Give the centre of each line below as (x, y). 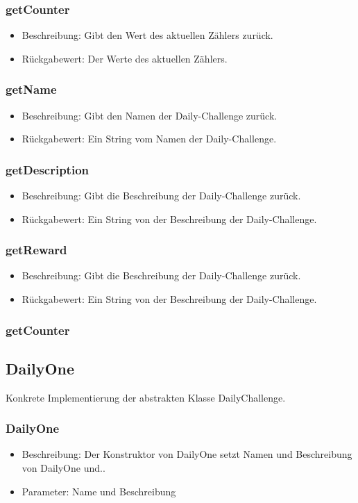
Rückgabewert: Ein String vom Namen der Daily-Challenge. (149, 139)
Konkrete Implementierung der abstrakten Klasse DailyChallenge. (146, 397)
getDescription (47, 169)
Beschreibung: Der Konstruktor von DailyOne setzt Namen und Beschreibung (187, 454)
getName (31, 89)
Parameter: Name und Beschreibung (99, 491)
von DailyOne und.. (63, 468)
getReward (36, 250)
